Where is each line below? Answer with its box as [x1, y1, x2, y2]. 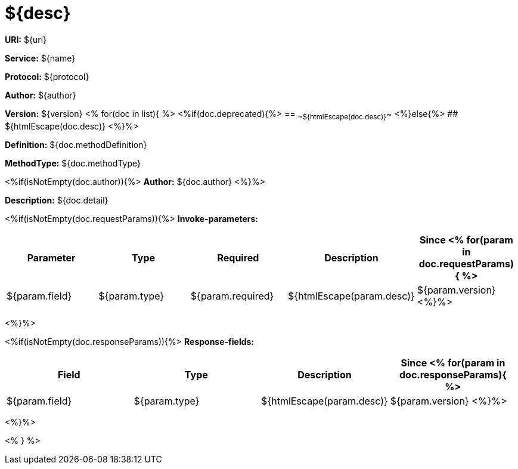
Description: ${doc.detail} [5, 195, 108, 205]
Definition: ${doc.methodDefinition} [5, 139, 147, 150]
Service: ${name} [5, 53, 76, 63]
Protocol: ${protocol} [5, 71, 89, 82]
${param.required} [190, 289, 274, 302]
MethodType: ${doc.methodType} [5, 158, 141, 168]
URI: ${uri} [5, 34, 46, 45]
